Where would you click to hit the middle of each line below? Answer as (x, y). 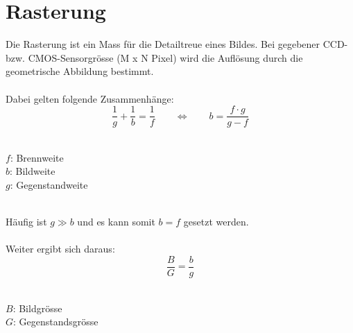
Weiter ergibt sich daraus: (60, 249)
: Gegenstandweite (49, 184)
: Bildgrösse (37, 308)
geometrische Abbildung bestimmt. (80, 71)
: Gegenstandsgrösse (56, 322)
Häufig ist (26, 222)
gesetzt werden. (216, 222)
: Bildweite (33, 171)
